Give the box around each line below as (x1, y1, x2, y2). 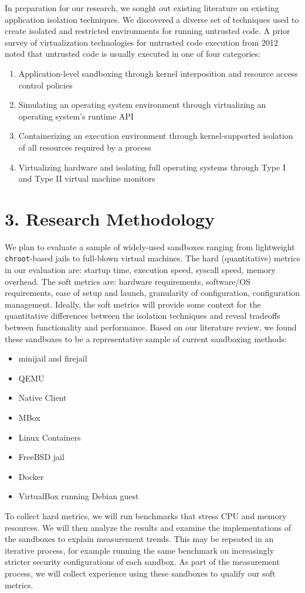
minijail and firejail (18, 352, 87, 364)
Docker (18, 470, 44, 482)
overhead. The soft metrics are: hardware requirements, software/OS (5, 275, 251, 287)
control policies (18, 79, 73, 91)
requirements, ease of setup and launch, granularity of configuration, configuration (5, 287, 300, 299)
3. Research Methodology (5, 206, 215, 230)
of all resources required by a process (18, 141, 151, 153)
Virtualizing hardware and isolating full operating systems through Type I (18, 161, 286, 173)
